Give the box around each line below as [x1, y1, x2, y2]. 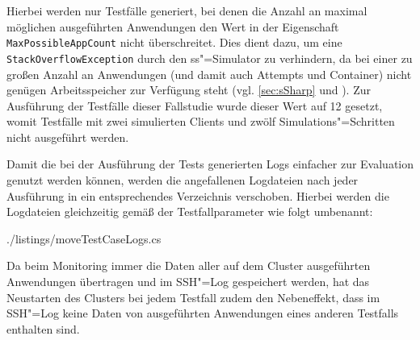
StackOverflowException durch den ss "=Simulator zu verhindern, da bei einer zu [6, 49, 413, 66]
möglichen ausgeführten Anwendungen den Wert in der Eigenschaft [6, 18, 339, 35]
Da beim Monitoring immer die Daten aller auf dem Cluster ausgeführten [6, 257, 371, 274]
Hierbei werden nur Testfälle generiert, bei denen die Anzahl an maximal [6, 2, 367, 19]
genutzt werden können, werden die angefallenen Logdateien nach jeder [6, 172, 359, 189]
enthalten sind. [6, 320, 80, 337]
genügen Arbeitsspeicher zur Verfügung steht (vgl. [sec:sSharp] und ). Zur [6, 81, 372, 98]
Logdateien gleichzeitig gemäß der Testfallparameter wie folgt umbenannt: [6, 203, 373, 220]
